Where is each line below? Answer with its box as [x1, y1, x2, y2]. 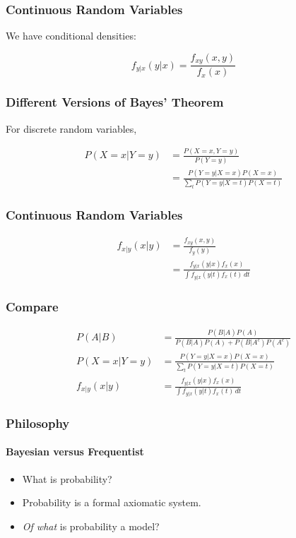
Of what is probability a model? [22, 518, 160, 533]
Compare [6, 297, 59, 315]
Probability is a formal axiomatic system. [22, 495, 201, 510]
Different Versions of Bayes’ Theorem [6, 93, 224, 111]
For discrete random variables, [6, 121, 137, 136]
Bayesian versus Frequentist [6, 444, 144, 459]
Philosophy [6, 414, 70, 431]
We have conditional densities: [6, 28, 136, 43]
